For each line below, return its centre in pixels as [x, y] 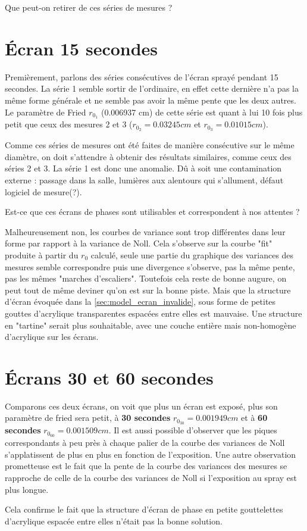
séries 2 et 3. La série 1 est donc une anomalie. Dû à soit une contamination [143, 168]
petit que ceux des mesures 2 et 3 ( [69, 124]
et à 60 [254, 418]
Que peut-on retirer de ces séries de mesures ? [89, 7]
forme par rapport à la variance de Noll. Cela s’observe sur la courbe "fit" [139, 243]
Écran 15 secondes [82, 48]
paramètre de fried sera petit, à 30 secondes [88, 418]
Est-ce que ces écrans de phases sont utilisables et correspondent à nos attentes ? [152, 212]
